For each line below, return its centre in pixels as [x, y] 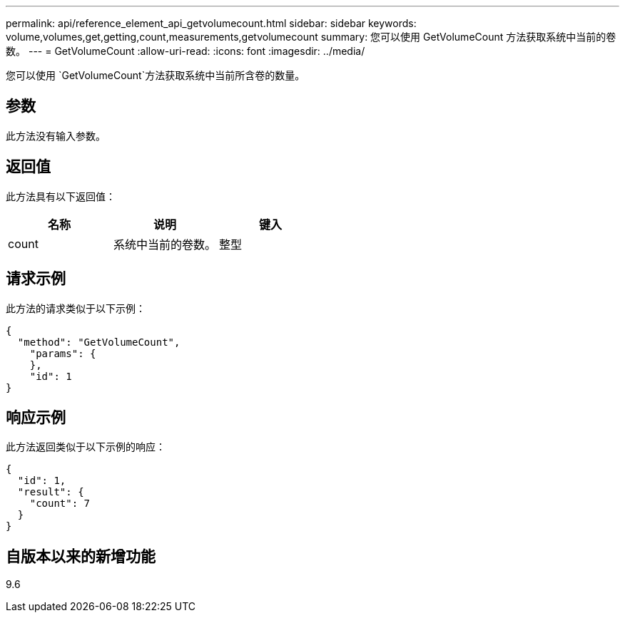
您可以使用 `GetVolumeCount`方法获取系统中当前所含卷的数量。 [156, 75]
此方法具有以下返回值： [61, 196]
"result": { [51, 492]
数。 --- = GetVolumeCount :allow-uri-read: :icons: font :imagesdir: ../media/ [186, 51]
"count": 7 [60, 504]
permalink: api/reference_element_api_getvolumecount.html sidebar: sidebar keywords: [211, 23]
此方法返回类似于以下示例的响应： [86, 447]
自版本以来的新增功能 [81, 556]
